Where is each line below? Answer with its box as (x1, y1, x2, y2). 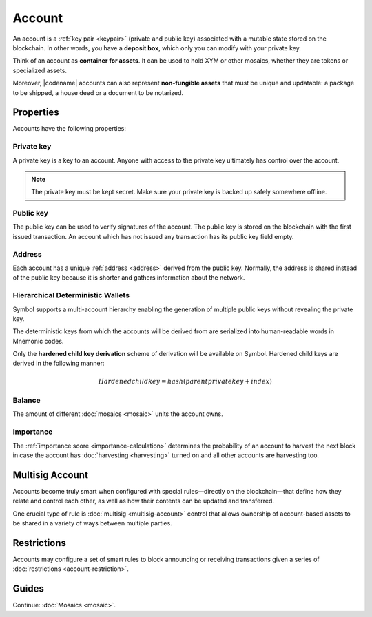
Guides (12, 583, 45, 595)
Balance (12, 396, 41, 406)
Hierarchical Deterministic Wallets (12, 291, 130, 300)
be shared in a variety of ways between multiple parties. (12, 519, 172, 527)
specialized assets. (12, 66, 68, 74)
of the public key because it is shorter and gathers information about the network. (12, 273, 245, 282)
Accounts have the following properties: (12, 125, 127, 133)
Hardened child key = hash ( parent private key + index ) (98, 377, 272, 385)
